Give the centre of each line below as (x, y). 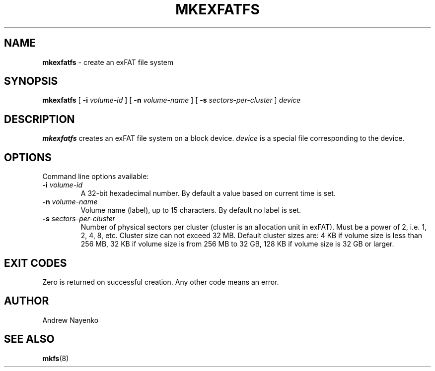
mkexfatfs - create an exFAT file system (108, 62)
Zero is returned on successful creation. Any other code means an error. (161, 282)
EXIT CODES (36, 263)
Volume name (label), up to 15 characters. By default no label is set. (191, 210)
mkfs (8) (56, 358)
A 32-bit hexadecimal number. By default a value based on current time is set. (208, 193)
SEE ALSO (29, 339)
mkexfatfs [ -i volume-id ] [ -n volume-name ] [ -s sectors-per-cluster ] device (172, 100)
